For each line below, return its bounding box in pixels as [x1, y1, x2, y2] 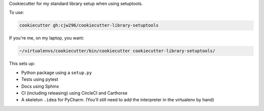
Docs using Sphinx [21, 83, 59, 89]
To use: [9, 10, 24, 16]
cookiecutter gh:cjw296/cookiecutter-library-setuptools [19, 22, 159, 28]
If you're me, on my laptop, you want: [9, 35, 84, 41]
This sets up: [9, 61, 35, 67]
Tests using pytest [21, 76, 59, 82]
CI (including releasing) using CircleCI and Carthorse [21, 90, 128, 96]
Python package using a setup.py [21, 70, 92, 75]
